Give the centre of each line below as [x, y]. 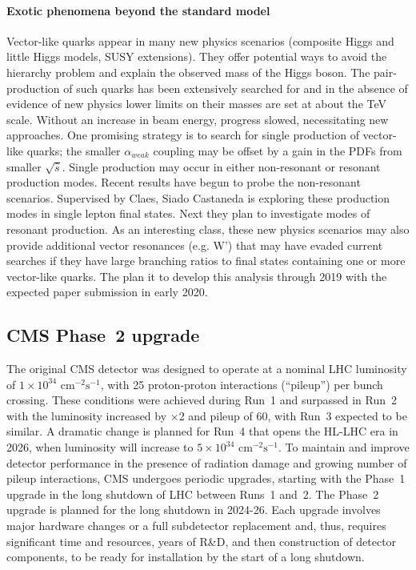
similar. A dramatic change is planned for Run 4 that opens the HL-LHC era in [202, 431]
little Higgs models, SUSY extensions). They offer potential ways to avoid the [197, 56]
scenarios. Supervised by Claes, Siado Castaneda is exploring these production [198, 197]
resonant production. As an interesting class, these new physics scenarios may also [208, 229]
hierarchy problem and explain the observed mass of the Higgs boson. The [188, 72]
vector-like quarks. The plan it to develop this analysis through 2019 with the [197, 276]
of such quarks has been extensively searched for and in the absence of [236, 88]
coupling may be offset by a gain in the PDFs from [278, 150]
